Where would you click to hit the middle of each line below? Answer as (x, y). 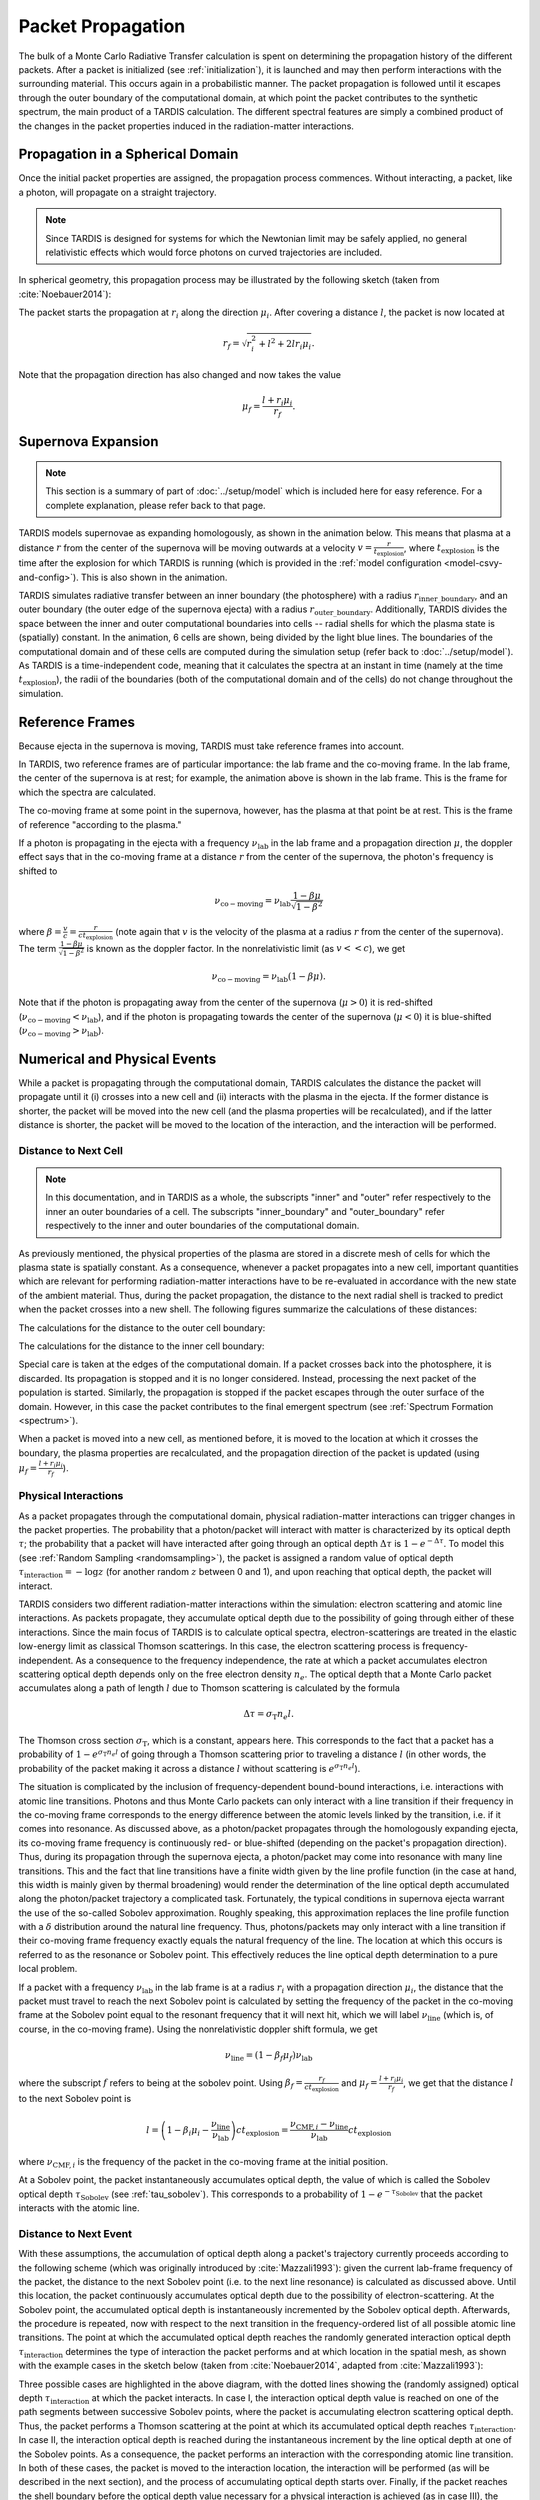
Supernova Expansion (88, 441)
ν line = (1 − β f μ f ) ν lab (269, 2056)
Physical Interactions (71, 1496)
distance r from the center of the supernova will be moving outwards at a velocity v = (195, 547)
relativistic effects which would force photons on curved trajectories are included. (214, 252)
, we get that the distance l (458, 2082)
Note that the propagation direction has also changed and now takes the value (180, 375)
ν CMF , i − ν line (319, 2125)
